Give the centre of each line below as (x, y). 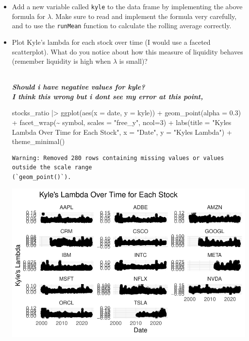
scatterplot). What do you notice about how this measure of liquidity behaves (127, 51)
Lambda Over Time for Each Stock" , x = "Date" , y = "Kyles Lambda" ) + (122, 132)
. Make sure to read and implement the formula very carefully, (144, 16)
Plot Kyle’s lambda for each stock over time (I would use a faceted (111, 42)
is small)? (133, 61)
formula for (28, 16)
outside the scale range (52, 168)
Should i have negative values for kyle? (78, 87)
